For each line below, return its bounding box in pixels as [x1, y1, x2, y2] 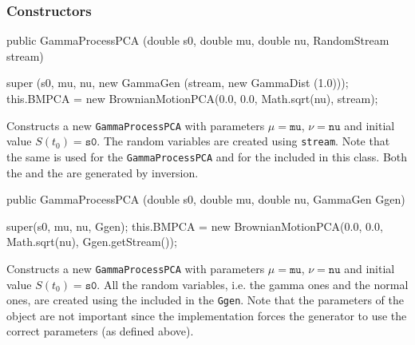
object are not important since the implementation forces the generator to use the [6, 307, 407, 323]
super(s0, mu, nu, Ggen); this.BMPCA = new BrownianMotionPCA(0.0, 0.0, [6, 217, 383, 234]
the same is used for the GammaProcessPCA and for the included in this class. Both [6, 148, 408, 165]
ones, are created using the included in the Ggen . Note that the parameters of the [6, 291, 405, 308]
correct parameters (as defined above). [6, 323, 194, 339]
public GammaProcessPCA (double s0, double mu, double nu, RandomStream [6, 32, 389, 49]
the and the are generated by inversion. [6, 164, 199, 180]
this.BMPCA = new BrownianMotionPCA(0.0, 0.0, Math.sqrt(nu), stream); [6, 90, 378, 106]
